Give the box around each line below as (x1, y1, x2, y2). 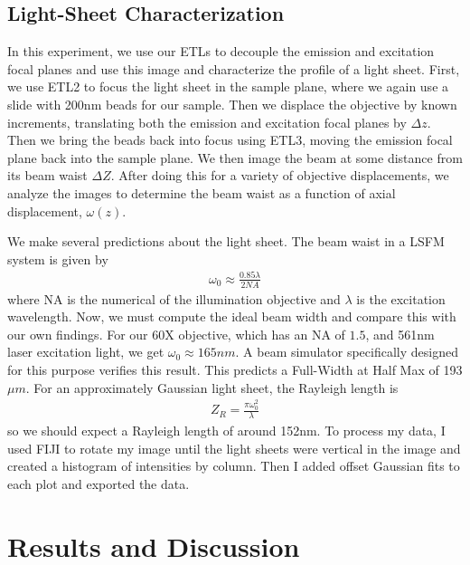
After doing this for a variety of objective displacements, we (118, 166, 449, 185)
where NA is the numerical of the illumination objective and (7, 289, 341, 308)
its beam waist (7, 166, 88, 185)
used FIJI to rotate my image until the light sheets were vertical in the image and (7, 438, 461, 457)
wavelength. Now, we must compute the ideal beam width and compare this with (7, 307, 456, 326)
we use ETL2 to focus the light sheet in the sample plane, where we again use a (7, 77, 449, 96)
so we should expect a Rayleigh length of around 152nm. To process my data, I (7, 421, 446, 439)
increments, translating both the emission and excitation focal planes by (7, 112, 407, 131)
